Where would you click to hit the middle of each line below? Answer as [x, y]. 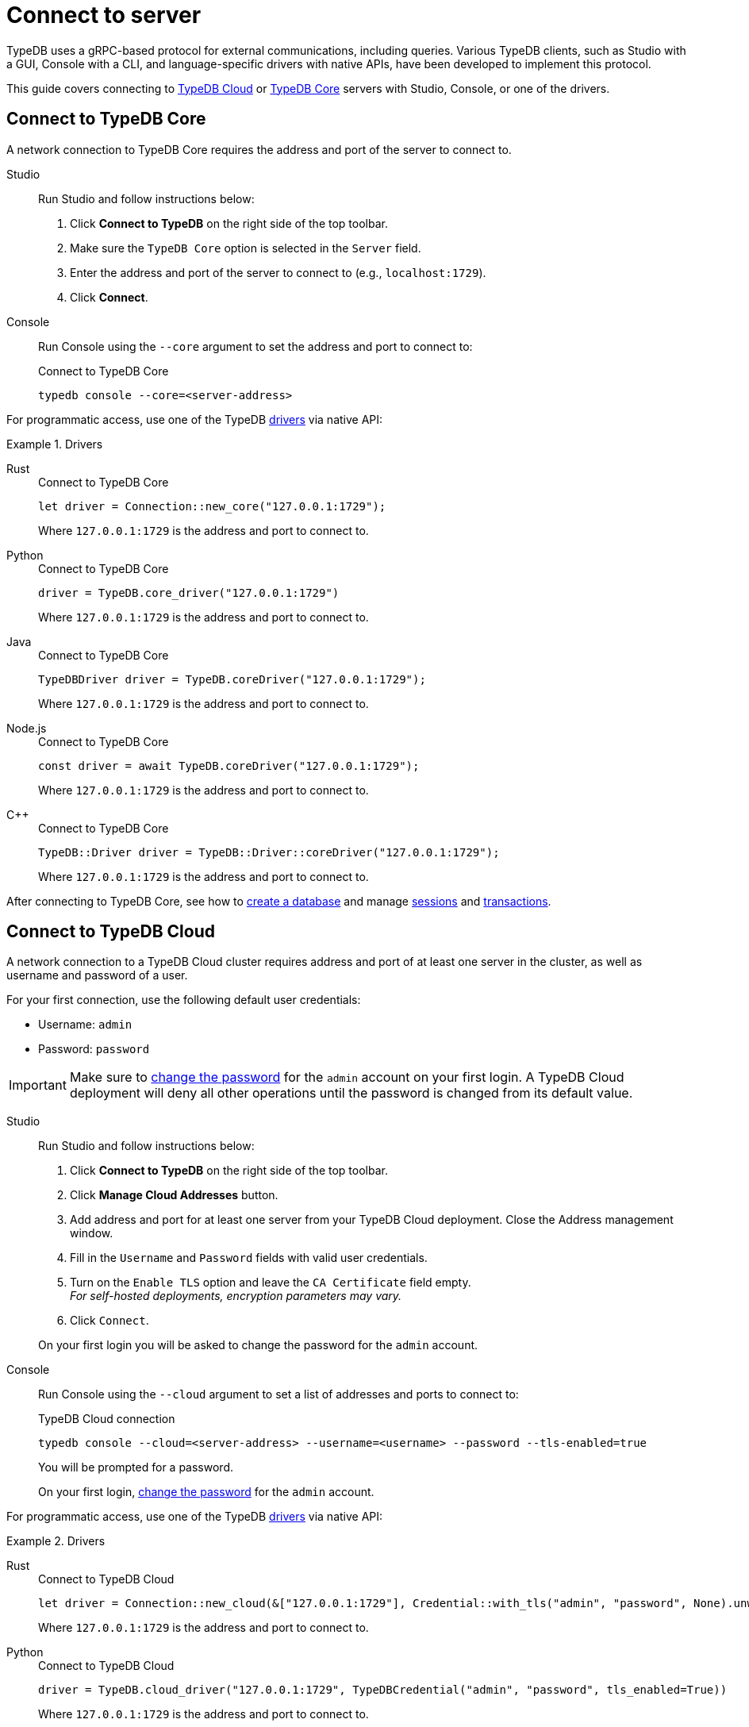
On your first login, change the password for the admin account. [206, 1492]
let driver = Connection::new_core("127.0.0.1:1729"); [212, 506]
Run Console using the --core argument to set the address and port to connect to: [255, 346]
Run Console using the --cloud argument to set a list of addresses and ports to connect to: [278, 1394]
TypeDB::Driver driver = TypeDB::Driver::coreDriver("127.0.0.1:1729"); [269, 852]
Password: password [94, 1049]
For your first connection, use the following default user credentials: [184, 1000]
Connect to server [104, 15]
